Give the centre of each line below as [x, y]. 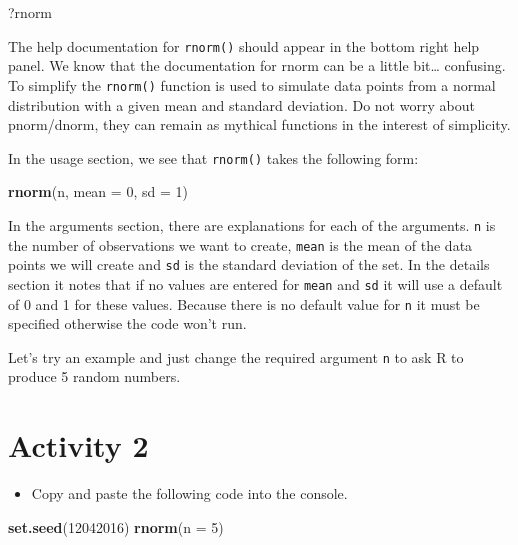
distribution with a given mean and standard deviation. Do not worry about [241, 104]
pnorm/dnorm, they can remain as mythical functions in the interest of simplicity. [259, 124]
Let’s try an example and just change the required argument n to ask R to [236, 356]
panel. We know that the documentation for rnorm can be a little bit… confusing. [257, 65]
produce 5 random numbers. [94, 376]
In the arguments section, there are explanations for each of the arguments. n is [252, 224]
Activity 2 [78, 445]
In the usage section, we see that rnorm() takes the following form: [213, 157]
